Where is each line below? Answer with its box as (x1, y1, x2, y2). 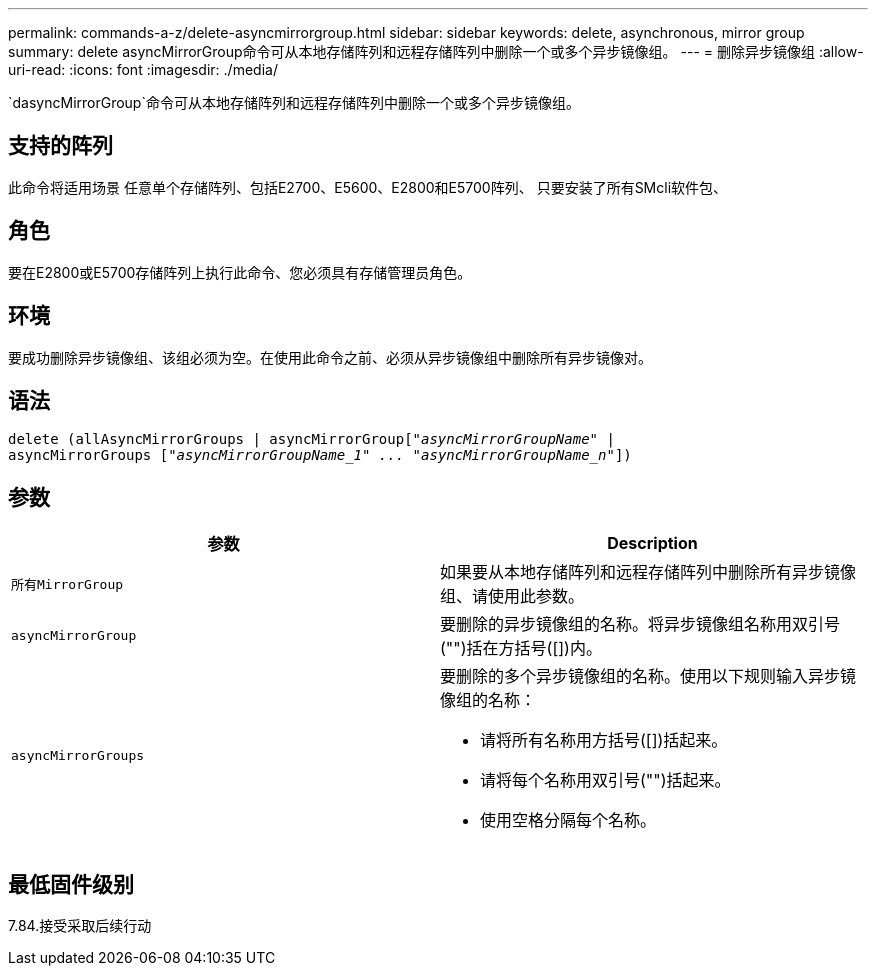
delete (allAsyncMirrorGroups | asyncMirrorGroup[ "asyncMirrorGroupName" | (8, 431, 615, 448)
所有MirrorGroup (11, 576, 124, 592)
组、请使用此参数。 (440, 586, 585, 607)
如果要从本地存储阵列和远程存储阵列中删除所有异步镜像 (440, 562, 857, 583)
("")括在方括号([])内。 (440, 638, 602, 659)
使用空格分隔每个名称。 (480, 810, 657, 831)
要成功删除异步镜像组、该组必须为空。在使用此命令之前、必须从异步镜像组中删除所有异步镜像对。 (8, 348, 652, 366)
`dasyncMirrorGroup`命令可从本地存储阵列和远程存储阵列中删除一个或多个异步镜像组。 (8, 94, 580, 111)
